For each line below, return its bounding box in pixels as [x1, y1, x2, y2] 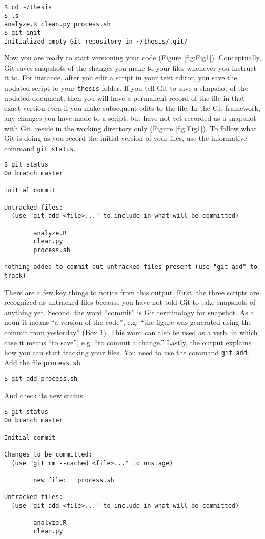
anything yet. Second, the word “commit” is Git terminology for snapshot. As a [4, 306, 254, 317]
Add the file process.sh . [4, 357, 83, 367]
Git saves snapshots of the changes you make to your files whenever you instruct [4, 62, 256, 73]
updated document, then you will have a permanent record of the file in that [4, 92, 245, 103]
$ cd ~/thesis [4, 4, 52, 11]
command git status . [4, 142, 76, 153]
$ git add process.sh [4, 375, 78, 383]
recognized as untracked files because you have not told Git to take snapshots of [4, 297, 256, 307]
